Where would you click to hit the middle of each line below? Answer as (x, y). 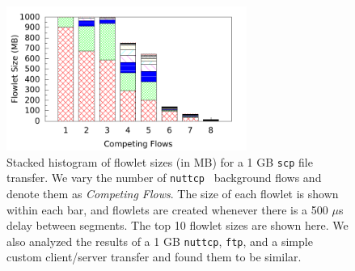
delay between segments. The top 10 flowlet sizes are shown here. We (177, 225)
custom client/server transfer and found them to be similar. (154, 257)
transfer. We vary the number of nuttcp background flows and (164, 178)
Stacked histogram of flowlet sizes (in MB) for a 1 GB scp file (160, 161)
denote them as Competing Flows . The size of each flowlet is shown (173, 193)
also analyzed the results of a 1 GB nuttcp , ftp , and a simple (160, 241)
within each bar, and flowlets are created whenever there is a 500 (167, 209)
